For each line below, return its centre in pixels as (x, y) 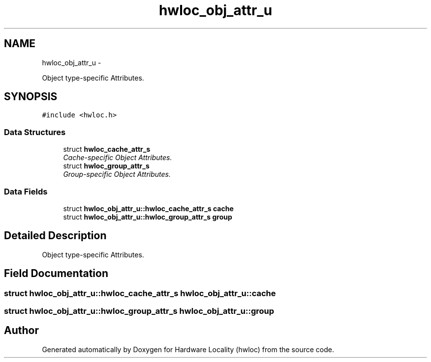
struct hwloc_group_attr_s (106, 166)
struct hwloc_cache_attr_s (107, 149)
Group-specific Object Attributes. (117, 174)
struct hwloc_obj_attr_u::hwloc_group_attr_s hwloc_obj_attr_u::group (139, 311)
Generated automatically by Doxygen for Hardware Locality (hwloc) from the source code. (188, 349)
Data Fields (26, 191)
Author (21, 331)
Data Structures (35, 132)
